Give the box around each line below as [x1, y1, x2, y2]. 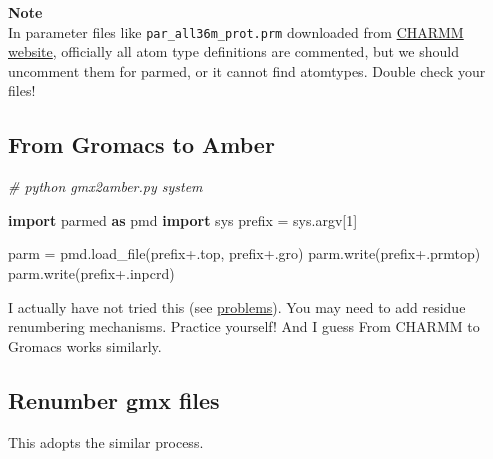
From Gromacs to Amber [8, 129, 275, 160]
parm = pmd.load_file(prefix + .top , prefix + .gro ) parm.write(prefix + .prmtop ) [8, 243, 481, 264]
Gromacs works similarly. [8, 335, 162, 356]
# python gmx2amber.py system [8, 176, 203, 197]
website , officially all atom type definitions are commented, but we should [8, 41, 459, 62]
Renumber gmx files [8, 384, 220, 415]
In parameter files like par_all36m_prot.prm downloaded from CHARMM [8, 21, 464, 42]
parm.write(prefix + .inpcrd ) [8, 263, 175, 284]
